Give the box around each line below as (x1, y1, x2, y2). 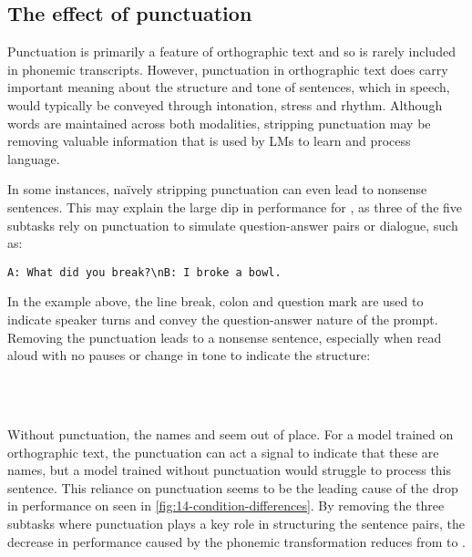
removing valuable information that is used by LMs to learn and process (7, 131, 411, 150)
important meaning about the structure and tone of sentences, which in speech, (7, 77, 450, 97)
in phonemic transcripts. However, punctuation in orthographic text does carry (7, 59, 448, 78)
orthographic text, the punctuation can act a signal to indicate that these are (7, 442, 439, 461)
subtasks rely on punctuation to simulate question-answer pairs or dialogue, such (7, 215, 458, 234)
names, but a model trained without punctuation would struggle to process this (7, 460, 452, 480)
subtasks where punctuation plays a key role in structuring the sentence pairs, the (7, 513, 466, 532)
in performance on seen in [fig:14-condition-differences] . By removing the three (7, 496, 445, 515)
